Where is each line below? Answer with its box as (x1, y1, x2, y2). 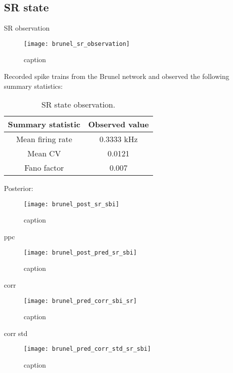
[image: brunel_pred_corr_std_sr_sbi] (24, 345, 151, 353)
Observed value (88, 118, 149, 130)
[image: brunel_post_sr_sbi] (24, 200, 119, 208)
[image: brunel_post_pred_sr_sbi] (24, 249, 137, 256)
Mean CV (27, 148, 61, 159)
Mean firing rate (16, 133, 73, 145)
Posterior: (4, 183, 34, 193)
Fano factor (24, 162, 64, 174)
